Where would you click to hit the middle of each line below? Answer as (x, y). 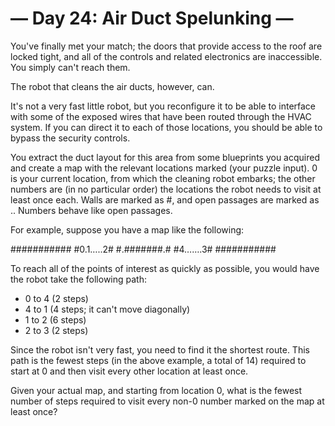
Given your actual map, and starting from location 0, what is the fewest (156, 390)
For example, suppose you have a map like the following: (127, 229)
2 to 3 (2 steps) (56, 330)
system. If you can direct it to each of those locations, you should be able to (166, 127)
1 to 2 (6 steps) (55, 319)
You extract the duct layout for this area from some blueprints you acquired (165, 157)
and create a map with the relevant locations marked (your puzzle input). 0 (164, 168)
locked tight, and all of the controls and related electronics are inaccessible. (166, 56)
